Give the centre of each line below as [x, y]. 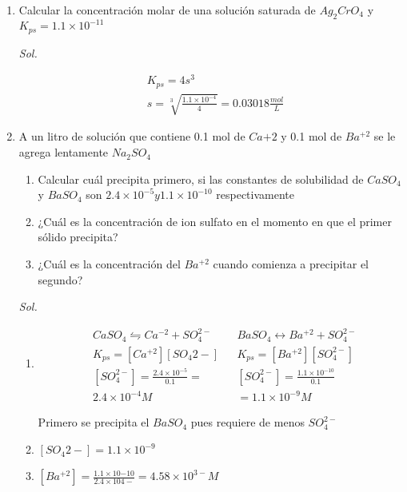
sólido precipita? [78, 237]
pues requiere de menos [247, 422]
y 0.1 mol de [311, 136]
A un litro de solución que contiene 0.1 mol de [132, 136]
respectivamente [255, 194]
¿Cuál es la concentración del [109, 264]
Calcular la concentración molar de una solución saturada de [167, 10]
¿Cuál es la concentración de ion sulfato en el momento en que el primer [215, 221]
